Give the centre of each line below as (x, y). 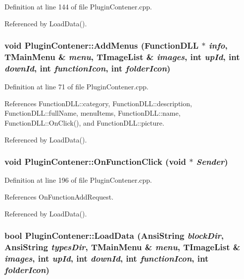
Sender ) (212, 162)
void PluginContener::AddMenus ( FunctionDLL (101, 45)
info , (218, 45)
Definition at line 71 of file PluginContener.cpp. (76, 87)
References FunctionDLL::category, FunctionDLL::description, (98, 103)
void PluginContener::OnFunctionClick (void (95, 162)
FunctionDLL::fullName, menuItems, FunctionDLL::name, (93, 113)
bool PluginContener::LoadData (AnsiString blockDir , (114, 236)
